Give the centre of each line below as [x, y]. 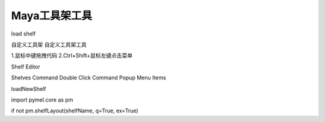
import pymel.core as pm [42, 100]
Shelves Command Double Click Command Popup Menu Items [89, 78]
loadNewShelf [29, 89]
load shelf [23, 34]
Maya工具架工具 [52, 16]
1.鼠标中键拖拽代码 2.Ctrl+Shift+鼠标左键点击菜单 [72, 56]
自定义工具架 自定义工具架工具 [49, 44]
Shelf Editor [26, 67]
